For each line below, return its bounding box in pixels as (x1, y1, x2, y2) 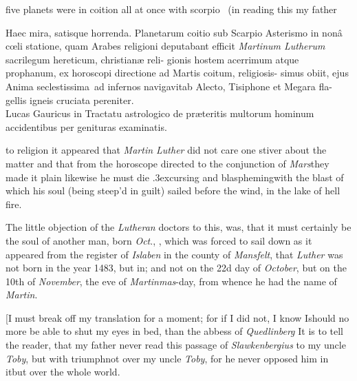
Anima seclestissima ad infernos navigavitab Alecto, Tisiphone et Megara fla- (6, 79, 332, 93)
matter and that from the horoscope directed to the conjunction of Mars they (6, 156, 329, 170)
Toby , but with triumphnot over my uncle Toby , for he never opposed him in (6, 351, 329, 365)
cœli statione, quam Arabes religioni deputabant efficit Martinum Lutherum (6, 39, 325, 53)
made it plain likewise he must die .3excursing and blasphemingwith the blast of (6, 169, 344, 184)
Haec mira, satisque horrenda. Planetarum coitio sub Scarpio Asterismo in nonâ (6, 25, 343, 39)
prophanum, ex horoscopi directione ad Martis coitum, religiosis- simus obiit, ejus (6, 65, 349, 80)
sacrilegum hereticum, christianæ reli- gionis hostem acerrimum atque (6, 52, 299, 66)
